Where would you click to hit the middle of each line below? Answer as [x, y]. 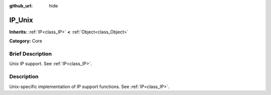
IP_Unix [21, 20]
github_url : [21, 6]
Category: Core [26, 41]
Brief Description [31, 54]
